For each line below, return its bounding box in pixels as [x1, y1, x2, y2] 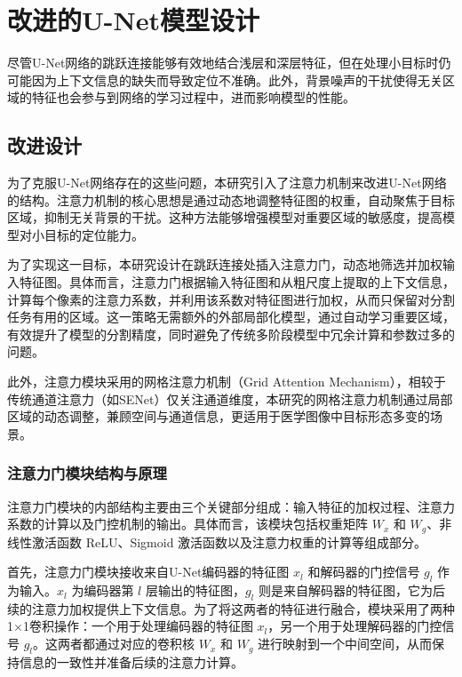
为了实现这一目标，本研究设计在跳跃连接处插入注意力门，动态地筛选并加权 [7, 255, 442, 274]
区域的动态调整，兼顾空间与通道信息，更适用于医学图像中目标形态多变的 [7, 407, 430, 426]
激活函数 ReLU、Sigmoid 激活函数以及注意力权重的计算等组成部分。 [31, 532, 427, 551]
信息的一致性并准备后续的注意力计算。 [19, 652, 243, 671]
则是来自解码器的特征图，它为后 [258, 581, 445, 600]
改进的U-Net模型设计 [7, 2, 259, 38]
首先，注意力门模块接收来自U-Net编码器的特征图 [7, 562, 290, 581]
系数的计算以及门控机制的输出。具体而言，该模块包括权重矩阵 [7, 514, 368, 533]
